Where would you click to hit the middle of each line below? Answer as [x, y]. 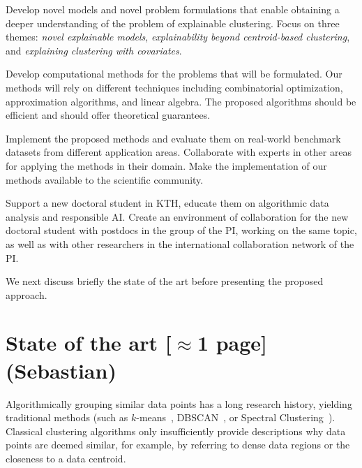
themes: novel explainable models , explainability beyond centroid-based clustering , [178, 37]
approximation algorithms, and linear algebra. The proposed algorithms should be [181, 101]
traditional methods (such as [67, 417]
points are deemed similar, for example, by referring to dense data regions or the [178, 445]
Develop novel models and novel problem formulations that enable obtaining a [173, 9]
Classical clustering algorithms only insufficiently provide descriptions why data [176, 431]
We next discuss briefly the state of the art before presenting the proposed [165, 281]
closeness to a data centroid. [66, 458]
